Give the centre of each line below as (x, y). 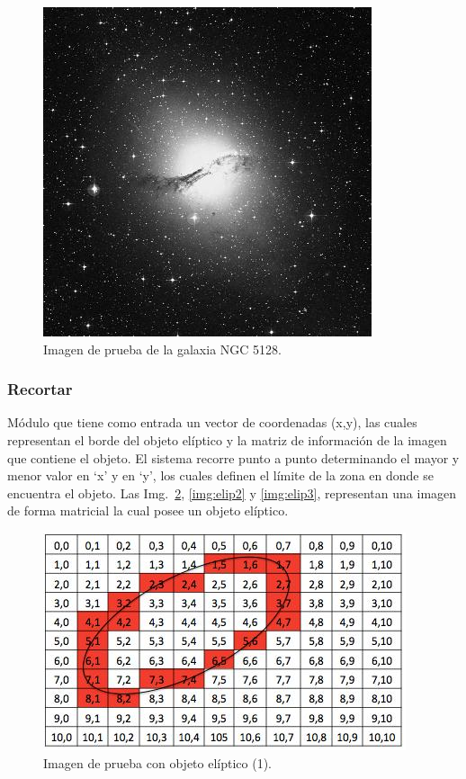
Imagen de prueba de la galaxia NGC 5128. (162, 349)
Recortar (40, 389)
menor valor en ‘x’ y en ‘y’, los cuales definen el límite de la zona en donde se (220, 475)
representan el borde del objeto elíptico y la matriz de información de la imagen (227, 440)
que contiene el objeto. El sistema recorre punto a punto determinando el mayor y (233, 457)
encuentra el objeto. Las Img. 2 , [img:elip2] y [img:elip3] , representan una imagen (232, 492)
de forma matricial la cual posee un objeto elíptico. (148, 510)
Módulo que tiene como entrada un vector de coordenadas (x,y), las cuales (212, 422)
